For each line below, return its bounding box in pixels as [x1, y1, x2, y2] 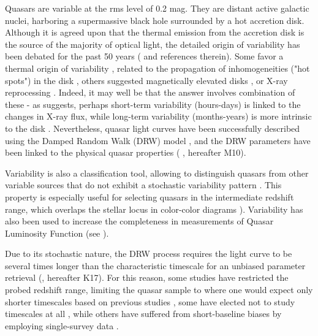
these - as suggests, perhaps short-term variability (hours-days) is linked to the [5, 97, 301, 110]
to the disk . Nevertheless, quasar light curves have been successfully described [5, 121, 300, 134]
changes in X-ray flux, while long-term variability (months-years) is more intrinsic [5, 110, 312, 123]
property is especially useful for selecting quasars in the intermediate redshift [5, 190, 294, 203]
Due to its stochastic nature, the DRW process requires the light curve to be [5, 247, 292, 260]
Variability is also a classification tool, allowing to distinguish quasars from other [5, 166, 309, 179]
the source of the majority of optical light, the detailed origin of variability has [5, 37, 300, 50]
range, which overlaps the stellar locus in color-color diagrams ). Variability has [5, 202, 303, 215]
